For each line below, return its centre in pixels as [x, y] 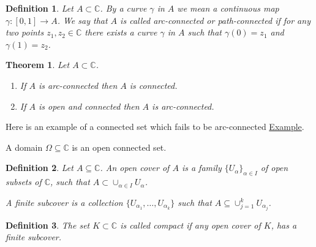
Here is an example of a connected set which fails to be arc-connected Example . [155, 127]
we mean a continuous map [228, 8]
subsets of [24, 182]
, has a [284, 225]
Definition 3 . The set [48, 225]
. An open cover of [135, 168]
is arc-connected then [78, 85]
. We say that [82, 20]
